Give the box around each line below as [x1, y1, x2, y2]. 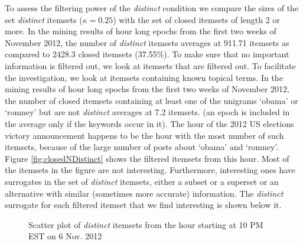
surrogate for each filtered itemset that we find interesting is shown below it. [5, 199, 282, 211]
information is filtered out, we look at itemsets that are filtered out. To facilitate [5, 59, 296, 71]
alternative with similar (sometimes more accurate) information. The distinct [5, 187, 284, 199]
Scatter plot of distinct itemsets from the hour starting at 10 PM [28, 218, 263, 230]
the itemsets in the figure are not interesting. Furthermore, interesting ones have [5, 164, 296, 176]
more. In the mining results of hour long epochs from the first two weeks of [5, 25, 276, 37]
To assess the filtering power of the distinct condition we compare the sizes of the [5, 2, 299, 14]
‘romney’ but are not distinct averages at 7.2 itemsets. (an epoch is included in [5, 106, 290, 118]
